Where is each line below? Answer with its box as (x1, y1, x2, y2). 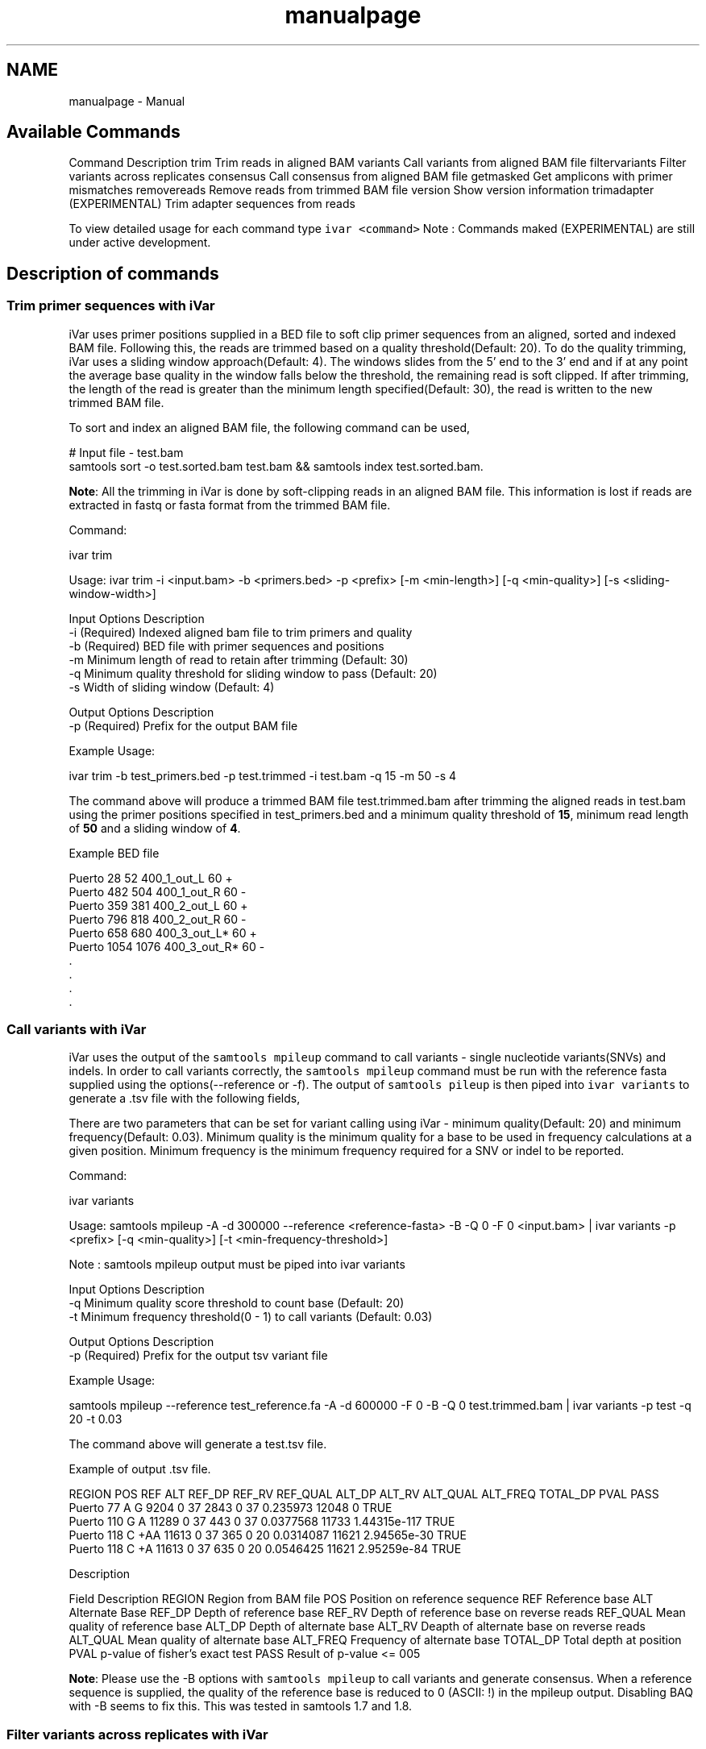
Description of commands (6, 263, 219, 284)
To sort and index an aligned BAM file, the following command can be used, (69, 420, 471, 434)
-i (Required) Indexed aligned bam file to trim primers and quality (69, 625, 413, 639)
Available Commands (6, 122, 181, 143)
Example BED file (69, 845, 160, 860)
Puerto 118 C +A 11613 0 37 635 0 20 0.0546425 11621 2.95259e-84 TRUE (69, 1542, 462, 1556)
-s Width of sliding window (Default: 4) (69, 679, 275, 694)
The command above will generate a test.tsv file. (69, 1437, 327, 1452)
